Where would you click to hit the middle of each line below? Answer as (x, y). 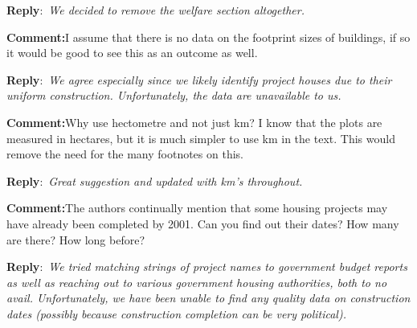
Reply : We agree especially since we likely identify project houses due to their (199, 79)
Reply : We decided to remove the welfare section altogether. (155, 10)
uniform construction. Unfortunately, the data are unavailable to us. (174, 95)
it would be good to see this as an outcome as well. (132, 53)
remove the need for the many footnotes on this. (125, 154)
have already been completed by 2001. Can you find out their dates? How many (203, 223)
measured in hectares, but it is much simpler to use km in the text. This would (201, 138)
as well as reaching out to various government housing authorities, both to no (197, 282)
